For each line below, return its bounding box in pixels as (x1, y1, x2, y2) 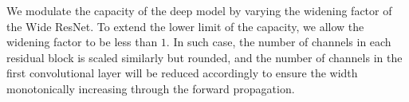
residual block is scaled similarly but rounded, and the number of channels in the (6, 49, 403, 65)
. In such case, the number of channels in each (166, 33, 391, 50)
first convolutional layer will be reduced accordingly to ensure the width (6, 65, 358, 81)
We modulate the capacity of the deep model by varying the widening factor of (6, 2, 392, 18)
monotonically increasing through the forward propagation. (6, 80, 295, 96)
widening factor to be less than (6, 33, 158, 50)
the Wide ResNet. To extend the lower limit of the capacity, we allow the (6, 18, 364, 34)
